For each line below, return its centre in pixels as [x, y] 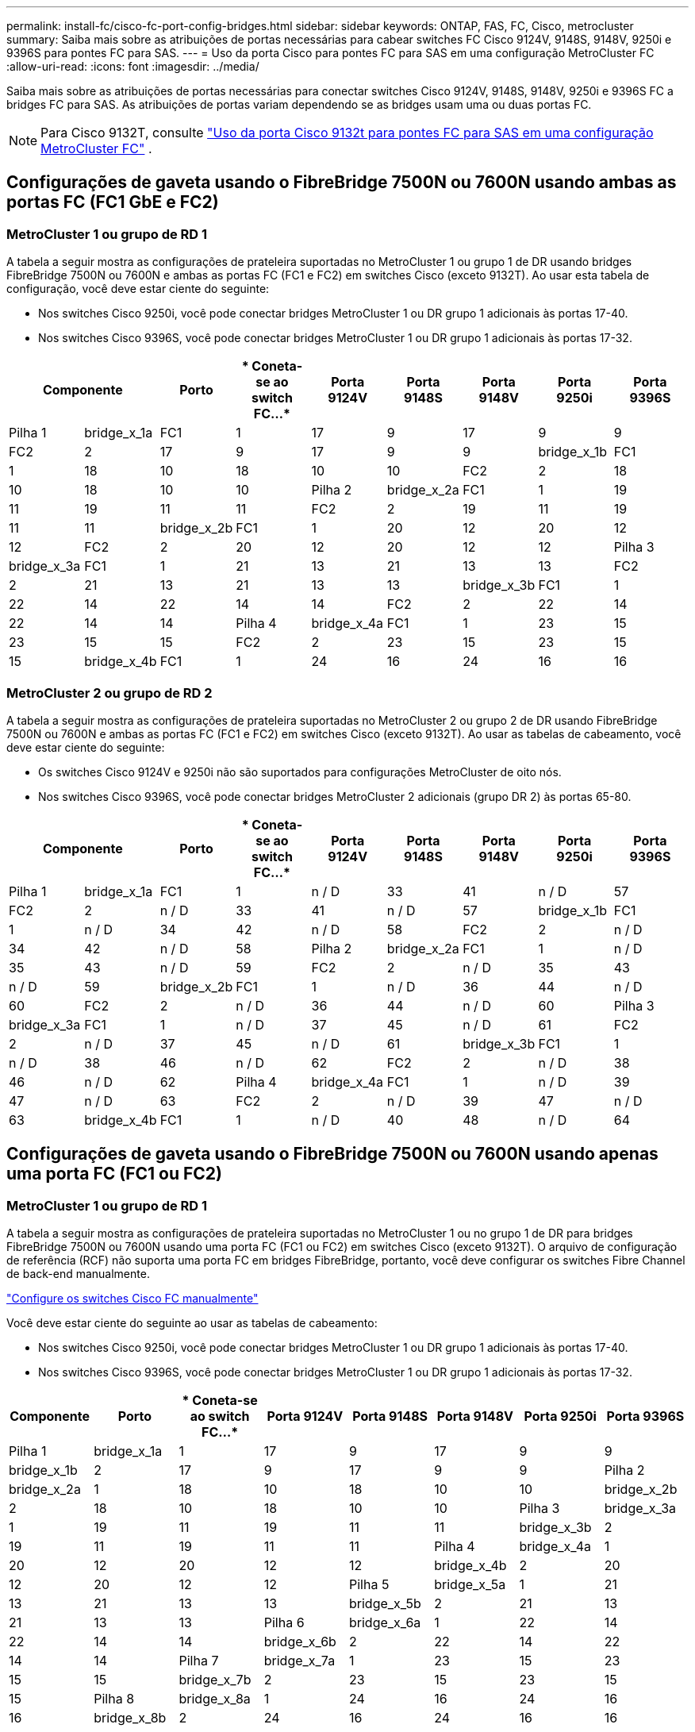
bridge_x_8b [130, 1718]
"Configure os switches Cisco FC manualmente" [132, 1299]
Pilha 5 [369, 1585]
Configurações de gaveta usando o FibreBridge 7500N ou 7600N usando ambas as [342, 183]
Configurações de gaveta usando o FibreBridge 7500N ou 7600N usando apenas [332, 1154]
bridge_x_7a [300, 1661]
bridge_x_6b [300, 1642]
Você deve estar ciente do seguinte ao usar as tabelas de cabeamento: [192, 1323]
